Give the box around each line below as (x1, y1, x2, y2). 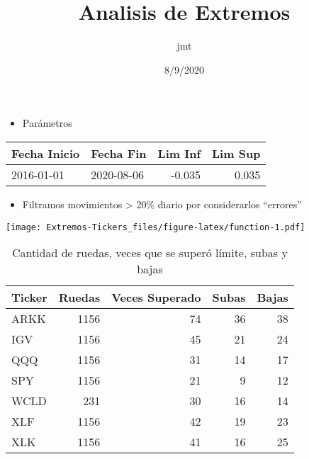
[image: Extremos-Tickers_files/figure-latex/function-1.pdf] (6, 222, 305, 232)
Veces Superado (111, 289, 201, 306)
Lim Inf (157, 144, 201, 161)
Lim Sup (212, 144, 261, 161)
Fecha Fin (91, 144, 147, 161)
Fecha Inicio (11, 144, 80, 161)
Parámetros (22, 115, 72, 130)
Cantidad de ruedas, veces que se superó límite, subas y (11, 244, 288, 261)
